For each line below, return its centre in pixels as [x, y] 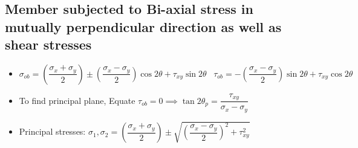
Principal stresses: [52, 131]
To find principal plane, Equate [77, 100]
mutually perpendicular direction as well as [143, 26]
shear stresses [48, 44]
